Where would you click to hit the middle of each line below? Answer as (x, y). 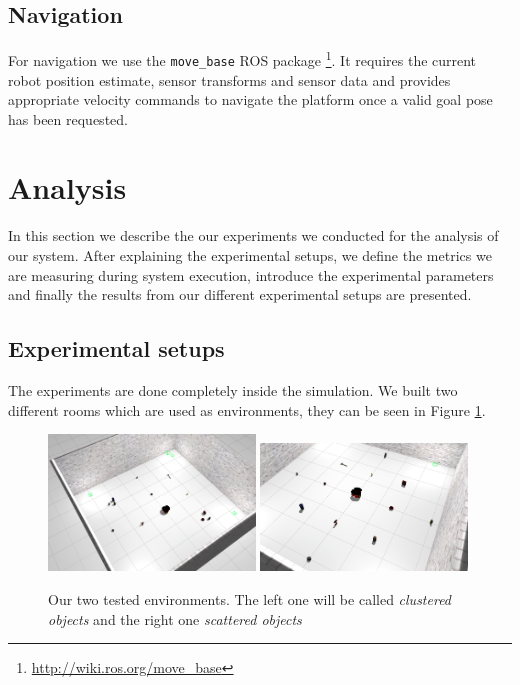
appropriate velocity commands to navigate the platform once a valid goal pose (250, 99)
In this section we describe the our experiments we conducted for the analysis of (253, 235)
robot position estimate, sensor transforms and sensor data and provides (229, 79)
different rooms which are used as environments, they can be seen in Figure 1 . (247, 409)
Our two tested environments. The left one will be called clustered (250, 598)
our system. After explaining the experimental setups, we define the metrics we (250, 255)
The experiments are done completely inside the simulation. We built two (233, 390)
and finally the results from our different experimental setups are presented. (240, 294)
